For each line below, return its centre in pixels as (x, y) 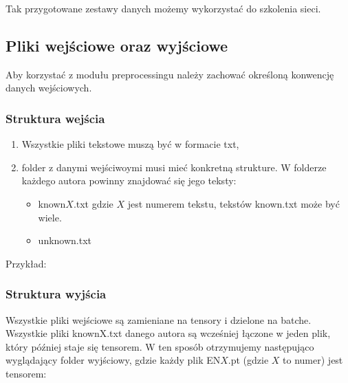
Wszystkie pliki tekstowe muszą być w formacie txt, (130, 144)
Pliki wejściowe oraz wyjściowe (117, 45)
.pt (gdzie (248, 360)
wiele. (50, 217)
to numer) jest (313, 360)
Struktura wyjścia (56, 294)
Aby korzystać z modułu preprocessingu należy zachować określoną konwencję (170, 74)
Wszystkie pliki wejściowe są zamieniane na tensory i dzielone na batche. (159, 319)
